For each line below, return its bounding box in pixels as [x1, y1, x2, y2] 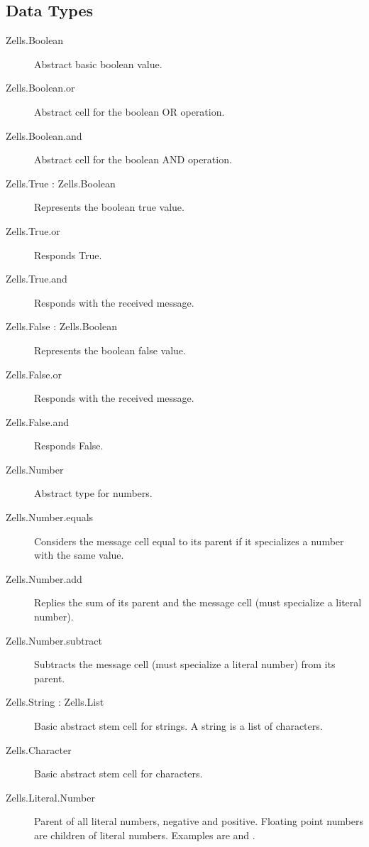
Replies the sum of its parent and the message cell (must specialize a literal [34, 595, 362, 610]
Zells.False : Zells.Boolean [6, 319, 117, 334]
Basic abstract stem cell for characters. [34, 766, 203, 781]
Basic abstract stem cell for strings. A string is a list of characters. [34, 718, 323, 733]
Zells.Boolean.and [6, 128, 82, 143]
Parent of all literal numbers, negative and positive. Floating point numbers [34, 814, 363, 829]
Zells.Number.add [6, 571, 82, 586]
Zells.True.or [6, 223, 60, 238]
